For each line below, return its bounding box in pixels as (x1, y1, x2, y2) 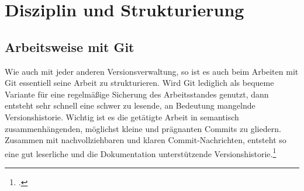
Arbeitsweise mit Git (5, 37, 134, 55)
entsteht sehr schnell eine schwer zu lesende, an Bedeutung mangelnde (5, 99, 255, 112)
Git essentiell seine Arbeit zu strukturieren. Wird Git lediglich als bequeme (5, 77, 274, 89)
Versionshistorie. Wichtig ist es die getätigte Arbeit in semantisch (5, 110, 239, 123)
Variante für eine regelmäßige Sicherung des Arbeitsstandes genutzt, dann (5, 88, 269, 100)
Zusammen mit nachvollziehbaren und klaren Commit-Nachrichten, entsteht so (5, 134, 286, 146)
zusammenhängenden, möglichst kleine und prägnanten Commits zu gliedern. (5, 122, 281, 134)
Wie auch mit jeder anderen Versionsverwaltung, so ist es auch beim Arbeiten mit (5, 65, 299, 77)
